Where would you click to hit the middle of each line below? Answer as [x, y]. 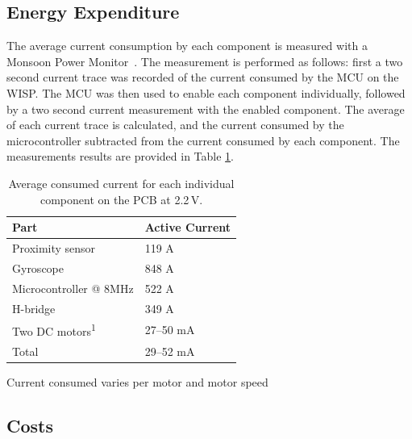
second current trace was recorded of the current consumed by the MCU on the [203, 77]
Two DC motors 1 [54, 330]
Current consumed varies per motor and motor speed [137, 381]
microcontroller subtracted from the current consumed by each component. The [203, 140]
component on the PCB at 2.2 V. [121, 199]
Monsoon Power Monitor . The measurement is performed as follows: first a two [205, 61]
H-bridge [34, 308]
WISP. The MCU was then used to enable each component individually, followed [206, 92]
